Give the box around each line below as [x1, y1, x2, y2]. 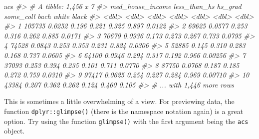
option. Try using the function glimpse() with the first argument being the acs [4, 115, 249, 126]
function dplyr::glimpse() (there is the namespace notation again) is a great [4, 105, 244, 116]
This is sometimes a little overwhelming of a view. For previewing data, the [4, 96, 235, 106]
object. [4, 125, 25, 136]
